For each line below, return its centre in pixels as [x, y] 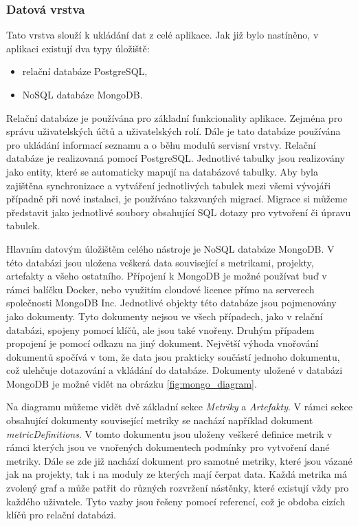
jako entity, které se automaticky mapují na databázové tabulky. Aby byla [162, 171]
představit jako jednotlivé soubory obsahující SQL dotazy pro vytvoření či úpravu [179, 212]
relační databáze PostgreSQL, [85, 71]
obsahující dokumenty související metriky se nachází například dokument [160, 420]
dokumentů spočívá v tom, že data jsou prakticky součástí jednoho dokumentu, [173, 356]
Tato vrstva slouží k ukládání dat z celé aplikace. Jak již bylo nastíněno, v [163, 35]
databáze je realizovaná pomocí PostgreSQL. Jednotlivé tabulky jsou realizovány [176, 158]
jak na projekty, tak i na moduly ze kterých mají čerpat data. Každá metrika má [177, 474]
